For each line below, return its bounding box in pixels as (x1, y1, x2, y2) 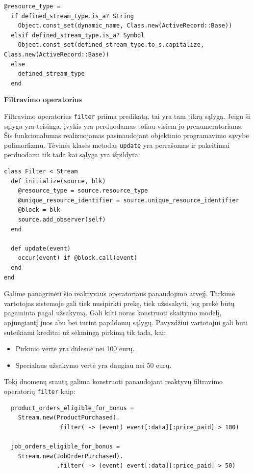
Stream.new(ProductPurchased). (18, 414, 120, 421)
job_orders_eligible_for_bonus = (11, 443, 120, 450)
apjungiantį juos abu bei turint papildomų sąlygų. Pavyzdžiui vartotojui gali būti (4, 317, 248, 327)
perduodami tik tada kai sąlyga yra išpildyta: (4, 149, 140, 160)
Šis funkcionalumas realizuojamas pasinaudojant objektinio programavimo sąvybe (4, 130, 249, 140)
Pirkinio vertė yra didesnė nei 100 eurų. (15, 343, 135, 354)
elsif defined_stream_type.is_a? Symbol (11, 31, 145, 39)
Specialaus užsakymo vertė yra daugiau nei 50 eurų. (15, 360, 172, 370)
